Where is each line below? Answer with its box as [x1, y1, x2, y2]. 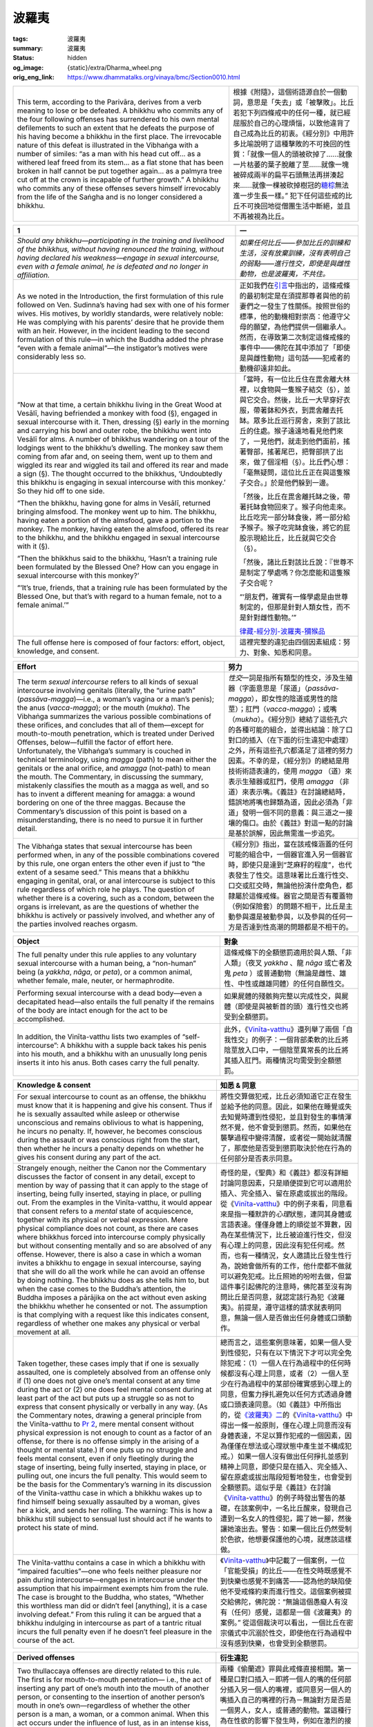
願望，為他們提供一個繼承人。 [253, 322, 350, 332]
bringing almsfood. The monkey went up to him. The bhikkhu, [17, 506, 217, 516]
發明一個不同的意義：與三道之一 [242, 808, 346, 817]
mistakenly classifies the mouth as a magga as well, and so [17, 781, 209, 790]
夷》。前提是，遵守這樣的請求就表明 [220, 1302, 335, 1312]
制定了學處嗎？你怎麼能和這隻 [246, 567, 343, 577]
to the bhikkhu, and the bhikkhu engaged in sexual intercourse [17, 533, 220, 542]
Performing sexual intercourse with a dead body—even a [17, 988, 202, 998]
